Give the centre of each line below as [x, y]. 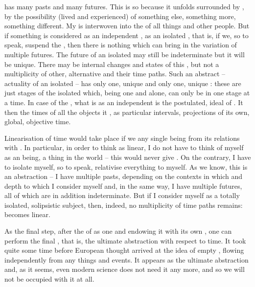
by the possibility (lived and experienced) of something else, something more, [120, 16]
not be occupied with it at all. [49, 279]
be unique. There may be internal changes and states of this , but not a [112, 64]
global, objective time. [38, 121]
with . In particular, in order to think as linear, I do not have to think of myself [124, 147]
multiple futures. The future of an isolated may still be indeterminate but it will [125, 54]
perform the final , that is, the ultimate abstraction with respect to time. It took [125, 240]
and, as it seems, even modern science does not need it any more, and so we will [125, 269]
